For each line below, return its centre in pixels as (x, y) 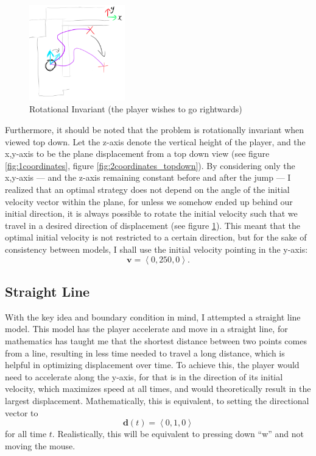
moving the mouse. (40, 445)
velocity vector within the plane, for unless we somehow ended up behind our (149, 201)
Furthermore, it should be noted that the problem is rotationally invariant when (155, 130)
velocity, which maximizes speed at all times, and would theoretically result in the (158, 389)
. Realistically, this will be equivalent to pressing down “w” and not (178, 434)
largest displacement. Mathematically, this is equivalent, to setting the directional (157, 400)
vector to (22, 412)
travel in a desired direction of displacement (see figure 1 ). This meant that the (153, 225)
